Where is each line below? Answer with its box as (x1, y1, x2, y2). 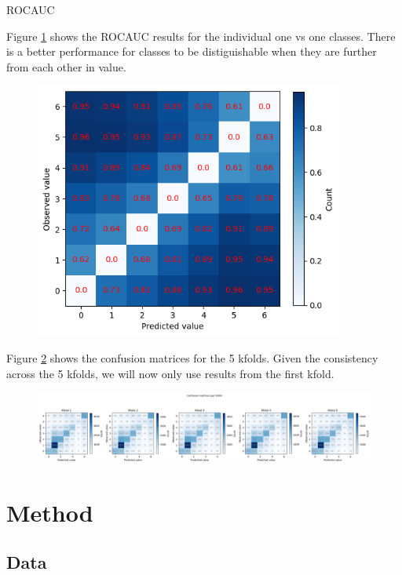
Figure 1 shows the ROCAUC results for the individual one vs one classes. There (6, 27, 396, 44)
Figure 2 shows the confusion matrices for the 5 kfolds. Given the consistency (6, 350, 378, 366)
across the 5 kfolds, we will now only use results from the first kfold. (6, 365, 334, 381)
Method (6, 496, 93, 528)
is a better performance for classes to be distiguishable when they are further (6, 43, 377, 60)
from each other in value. (6, 58, 126, 75)
